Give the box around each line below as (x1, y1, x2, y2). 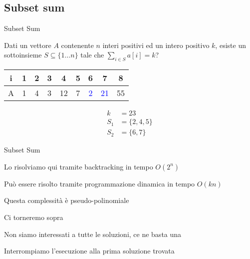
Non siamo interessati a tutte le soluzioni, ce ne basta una (4, 228, 182, 239)
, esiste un (215, 39, 246, 50)
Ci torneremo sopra (4, 212, 63, 222)
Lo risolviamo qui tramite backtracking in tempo (4, 161, 153, 171)
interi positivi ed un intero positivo (102, 39, 210, 50)
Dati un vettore (4, 39, 51, 50)
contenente (61, 39, 94, 50)
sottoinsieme (4, 49, 42, 60)
